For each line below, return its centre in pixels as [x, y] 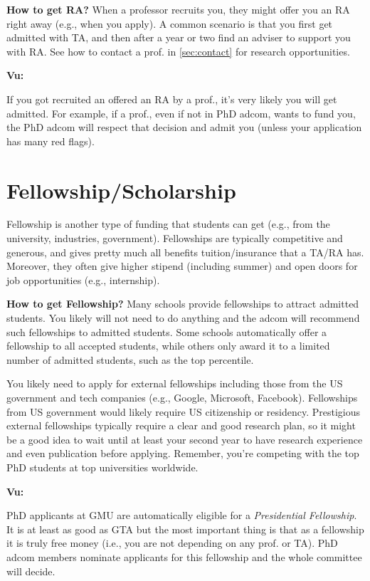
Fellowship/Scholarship [121, 190]
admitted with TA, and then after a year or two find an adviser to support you [179, 37]
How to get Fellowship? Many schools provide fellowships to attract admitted [183, 304]
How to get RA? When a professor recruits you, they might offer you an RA [178, 9]
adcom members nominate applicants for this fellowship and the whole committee [184, 556]
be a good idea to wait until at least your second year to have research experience [185, 439]
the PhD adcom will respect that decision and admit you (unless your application [184, 127]
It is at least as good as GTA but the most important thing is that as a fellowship [185, 529]
